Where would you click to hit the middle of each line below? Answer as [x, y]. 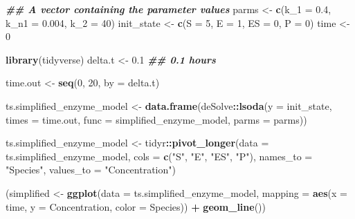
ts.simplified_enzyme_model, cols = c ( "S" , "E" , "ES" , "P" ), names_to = [159, 156]
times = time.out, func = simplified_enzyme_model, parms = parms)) [156, 119]
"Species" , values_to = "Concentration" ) [91, 170]
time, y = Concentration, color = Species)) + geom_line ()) [136, 206]
